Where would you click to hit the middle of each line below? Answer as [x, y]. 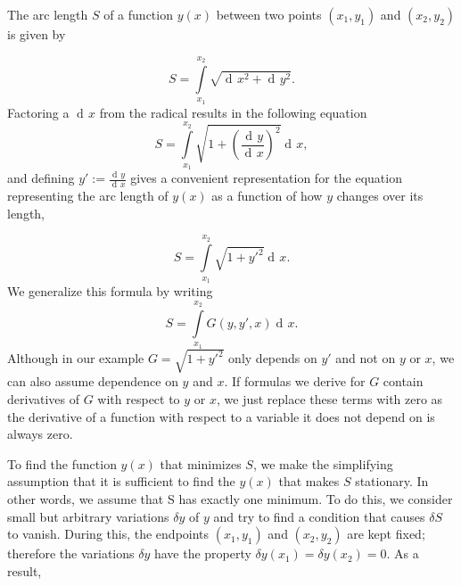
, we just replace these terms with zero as [330, 398]
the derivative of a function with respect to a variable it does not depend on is [221, 416]
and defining [41, 178]
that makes [309, 481]
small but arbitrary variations [88, 516]
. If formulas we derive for [295, 381]
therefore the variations [71, 553]
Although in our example [76, 358]
